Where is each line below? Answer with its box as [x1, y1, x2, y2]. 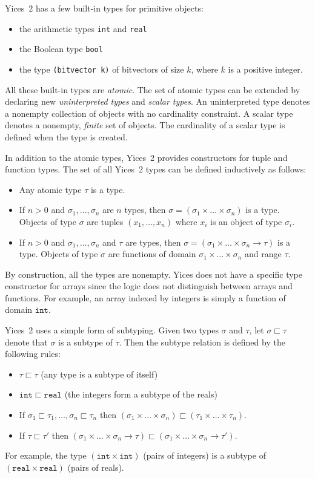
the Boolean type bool [19, 42, 103, 55]
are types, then [125, 235, 181, 248]
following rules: [5, 347, 61, 360]
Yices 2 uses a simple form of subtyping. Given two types [5, 324, 219, 336]
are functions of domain [108, 247, 196, 260]
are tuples [87, 215, 124, 228]
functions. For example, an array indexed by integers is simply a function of [5, 291, 286, 304]
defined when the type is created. [5, 130, 128, 143]
